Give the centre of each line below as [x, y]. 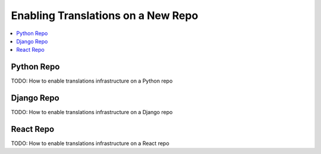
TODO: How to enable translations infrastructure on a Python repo [92, 81]
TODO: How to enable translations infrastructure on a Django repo [92, 112]
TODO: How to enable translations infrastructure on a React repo [90, 143]
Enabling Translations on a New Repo [105, 15]
